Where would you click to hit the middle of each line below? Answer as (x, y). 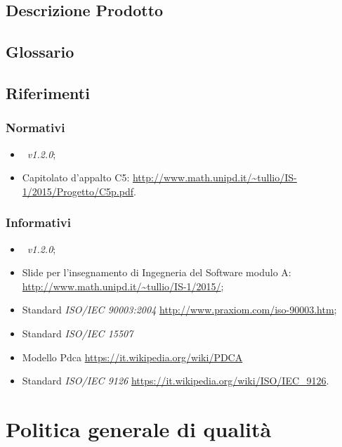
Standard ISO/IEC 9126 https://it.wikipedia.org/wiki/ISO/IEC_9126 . (176, 381)
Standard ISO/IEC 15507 (78, 333)
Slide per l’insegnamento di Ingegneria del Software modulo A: (157, 272)
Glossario (40, 52)
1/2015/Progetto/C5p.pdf (78, 191)
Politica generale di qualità (139, 428)
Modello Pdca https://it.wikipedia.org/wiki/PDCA (132, 357)
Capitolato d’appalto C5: (76, 177)
